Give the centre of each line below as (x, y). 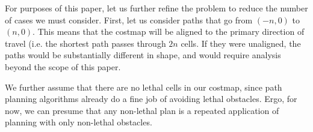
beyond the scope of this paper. (63, 66)
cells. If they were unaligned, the (241, 43)
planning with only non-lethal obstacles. (79, 122)
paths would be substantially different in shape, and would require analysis (143, 55)
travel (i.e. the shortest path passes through (85, 43)
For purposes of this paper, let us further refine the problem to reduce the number (156, 8)
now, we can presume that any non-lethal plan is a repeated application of (142, 110)
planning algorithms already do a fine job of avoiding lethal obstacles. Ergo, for (151, 99)
